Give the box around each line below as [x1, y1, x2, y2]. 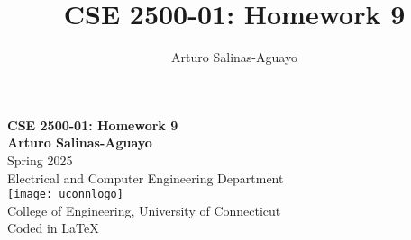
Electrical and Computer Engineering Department [7, 168, 284, 187]
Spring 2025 [7, 150, 73, 169]
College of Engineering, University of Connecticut [7, 200, 281, 219]
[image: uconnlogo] [7, 188, 123, 201]
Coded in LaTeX [7, 218, 99, 237]
